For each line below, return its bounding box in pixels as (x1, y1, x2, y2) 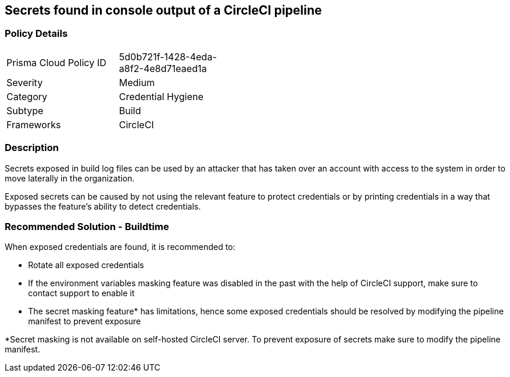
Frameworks (6, 118, 61, 131)
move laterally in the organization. (5, 173, 135, 183)
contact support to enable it (28, 288, 135, 299)
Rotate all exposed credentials (28, 260, 144, 270)
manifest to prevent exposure (28, 316, 141, 327)
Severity (6, 76, 43, 88)
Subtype (6, 104, 44, 116)
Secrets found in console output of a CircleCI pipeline (5, 3, 322, 18)
